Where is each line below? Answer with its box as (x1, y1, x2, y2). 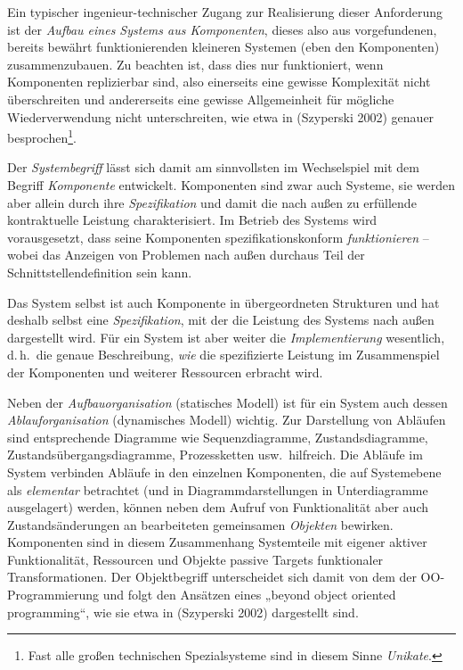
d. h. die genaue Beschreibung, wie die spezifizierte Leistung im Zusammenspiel (7, 345, 440, 364)
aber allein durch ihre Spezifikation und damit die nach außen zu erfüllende (7, 193, 417, 211)
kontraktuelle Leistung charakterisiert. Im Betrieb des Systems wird (7, 211, 378, 229)
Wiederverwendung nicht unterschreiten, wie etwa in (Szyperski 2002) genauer (7, 107, 435, 126)
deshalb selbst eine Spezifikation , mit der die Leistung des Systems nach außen (7, 310, 435, 329)
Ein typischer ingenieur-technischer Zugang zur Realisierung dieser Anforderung (7, 3, 443, 21)
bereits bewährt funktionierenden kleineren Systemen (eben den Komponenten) (7, 37, 440, 56)
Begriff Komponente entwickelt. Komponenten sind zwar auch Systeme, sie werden (7, 176, 456, 194)
